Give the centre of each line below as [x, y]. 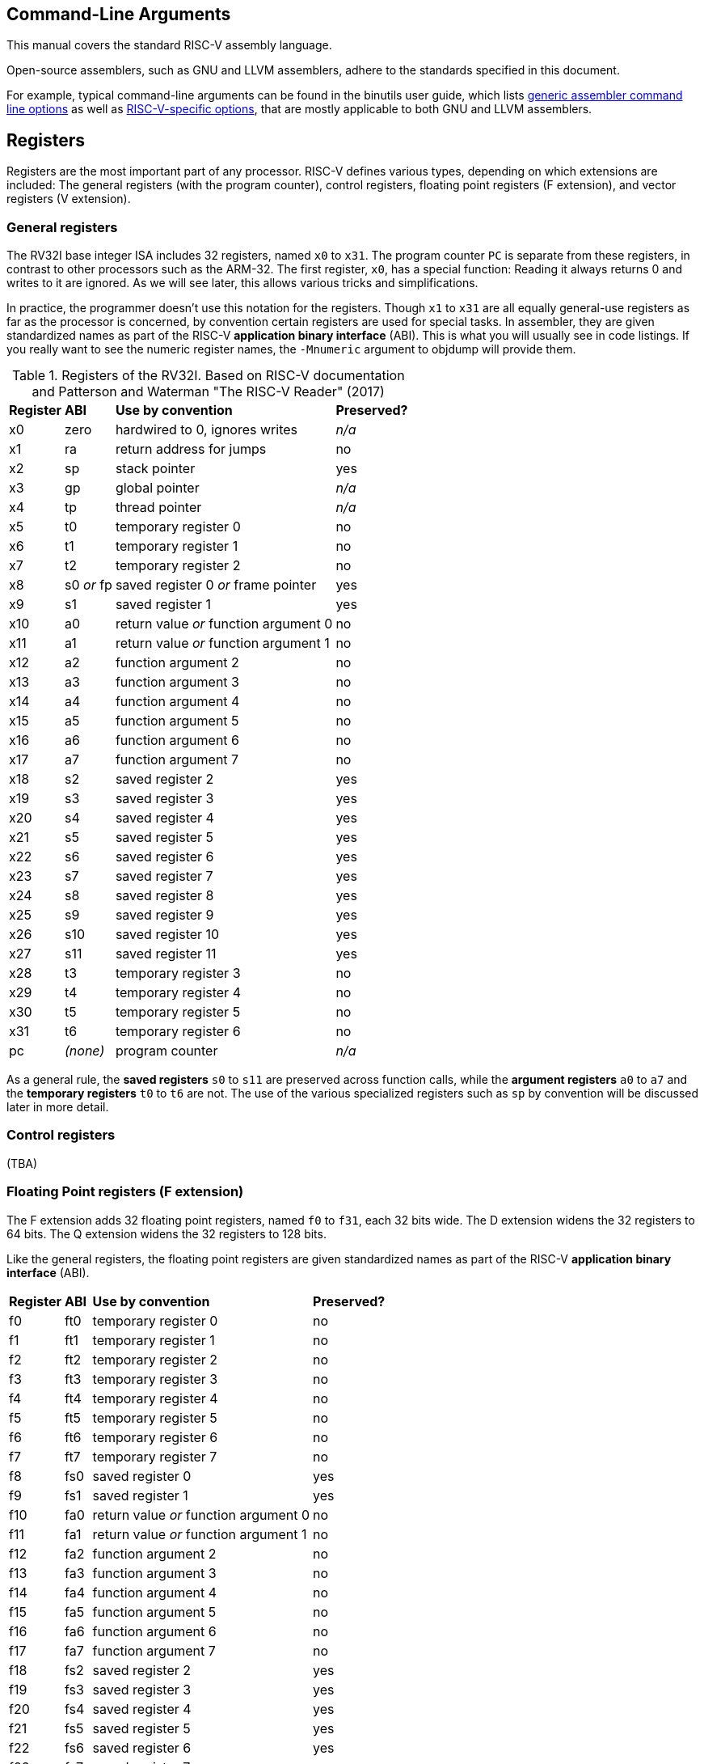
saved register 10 [167, 935]
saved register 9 [164, 915]
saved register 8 [164, 896]
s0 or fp [89, 585]
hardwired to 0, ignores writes [206, 430]
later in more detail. [58, 1107]
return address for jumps [191, 449]
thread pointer [158, 508]
